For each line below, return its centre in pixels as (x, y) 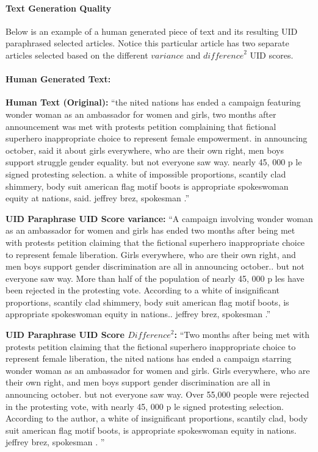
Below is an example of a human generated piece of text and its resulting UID (152, 31)
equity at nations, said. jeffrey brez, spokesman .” (97, 198)
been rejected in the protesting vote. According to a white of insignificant (143, 290)
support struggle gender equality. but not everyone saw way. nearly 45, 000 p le (154, 162)
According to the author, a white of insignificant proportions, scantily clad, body (157, 418)
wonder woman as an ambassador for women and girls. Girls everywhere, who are (158, 370)
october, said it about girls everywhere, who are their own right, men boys (145, 150)
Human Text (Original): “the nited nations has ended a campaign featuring (153, 102)
